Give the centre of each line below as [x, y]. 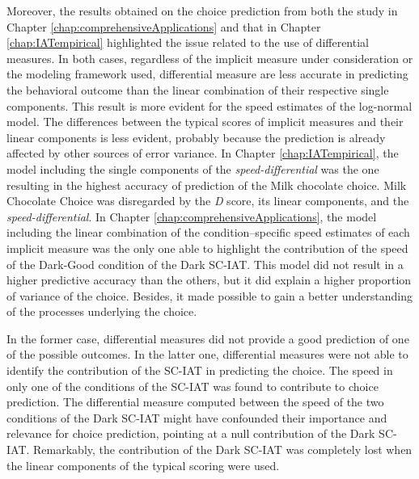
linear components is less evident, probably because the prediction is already [196, 137]
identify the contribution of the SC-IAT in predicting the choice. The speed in [200, 370]
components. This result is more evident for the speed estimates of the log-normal [209, 105]
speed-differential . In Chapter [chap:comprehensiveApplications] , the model [192, 216]
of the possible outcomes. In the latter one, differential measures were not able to [207, 354]
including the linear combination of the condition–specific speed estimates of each [208, 232]
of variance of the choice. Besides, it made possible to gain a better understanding [209, 295]
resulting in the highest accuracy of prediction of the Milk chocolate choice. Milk [207, 185]
